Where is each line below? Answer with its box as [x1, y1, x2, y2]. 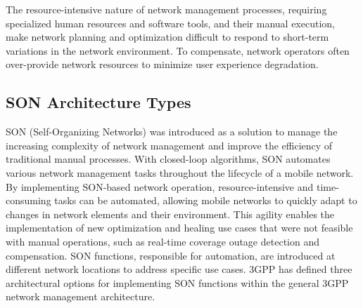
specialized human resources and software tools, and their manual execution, [6, 15, 335, 30]
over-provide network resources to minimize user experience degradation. [6, 57, 319, 72]
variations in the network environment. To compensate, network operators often [6, 43, 350, 58]
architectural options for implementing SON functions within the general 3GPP [6, 275, 349, 290]
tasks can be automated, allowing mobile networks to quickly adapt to [54, 193, 357, 208]
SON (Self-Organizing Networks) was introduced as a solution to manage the [6, 124, 338, 139]
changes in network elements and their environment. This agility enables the [6, 206, 335, 221]
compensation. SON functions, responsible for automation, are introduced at [6, 248, 336, 262]
